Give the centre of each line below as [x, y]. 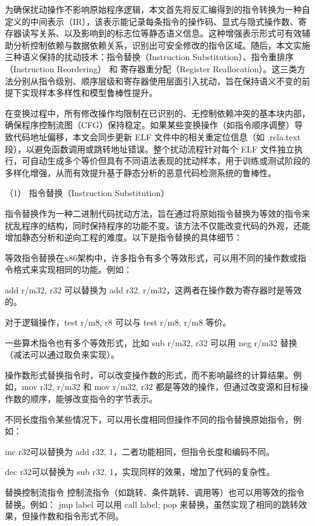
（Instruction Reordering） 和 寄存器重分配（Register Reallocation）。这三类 [151, 68]
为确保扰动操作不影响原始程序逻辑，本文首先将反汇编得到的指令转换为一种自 [157, 9]
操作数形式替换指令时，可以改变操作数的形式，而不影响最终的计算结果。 [149, 374]
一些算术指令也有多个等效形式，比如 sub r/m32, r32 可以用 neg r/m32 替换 [151, 342]
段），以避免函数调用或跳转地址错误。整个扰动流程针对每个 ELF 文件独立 [150, 149]
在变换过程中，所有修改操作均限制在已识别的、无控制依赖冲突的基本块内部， [157, 113]
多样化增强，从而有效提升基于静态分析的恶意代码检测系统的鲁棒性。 [141, 172]
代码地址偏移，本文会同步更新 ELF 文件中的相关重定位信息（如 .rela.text [157, 136]
